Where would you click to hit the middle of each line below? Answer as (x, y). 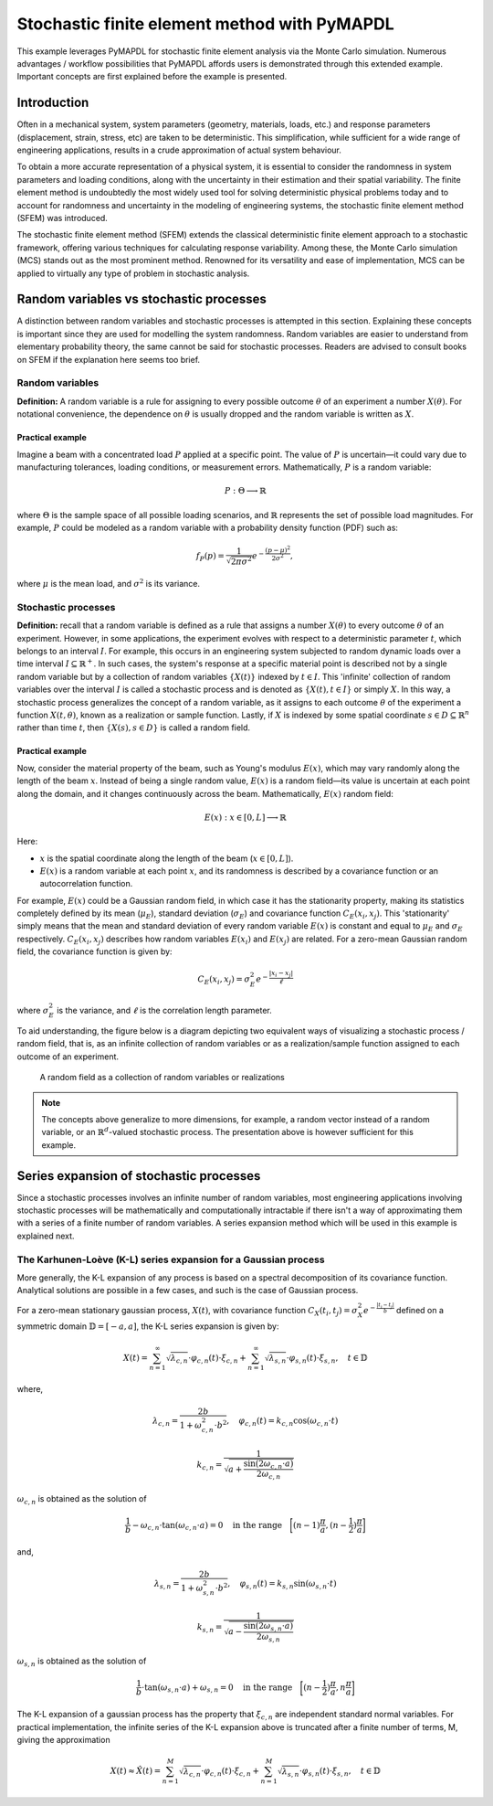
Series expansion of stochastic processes (139, 1176)
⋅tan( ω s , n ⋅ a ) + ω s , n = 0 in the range (217, 1688)
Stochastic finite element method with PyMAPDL (205, 24)
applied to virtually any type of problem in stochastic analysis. (133, 273)
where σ (33, 1011)
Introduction (53, 103)
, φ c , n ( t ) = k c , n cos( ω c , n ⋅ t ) (283, 1422)
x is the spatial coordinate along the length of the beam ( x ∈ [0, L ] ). (167, 858)
